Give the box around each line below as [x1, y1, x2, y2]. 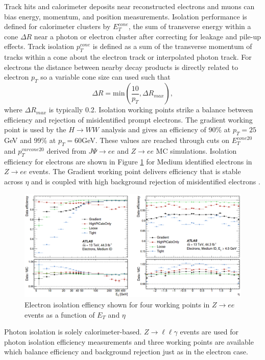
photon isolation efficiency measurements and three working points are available [4, 336, 254, 347]
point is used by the [4, 124, 66, 135]
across [4, 176, 23, 186]
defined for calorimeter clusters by [4, 21, 111, 32]
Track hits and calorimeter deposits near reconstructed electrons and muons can [4, 1, 255, 11]
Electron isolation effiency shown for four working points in [25, 299, 210, 309]
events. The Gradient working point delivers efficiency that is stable [29, 166, 241, 177]
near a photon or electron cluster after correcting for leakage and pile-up [34, 31, 261, 41]
